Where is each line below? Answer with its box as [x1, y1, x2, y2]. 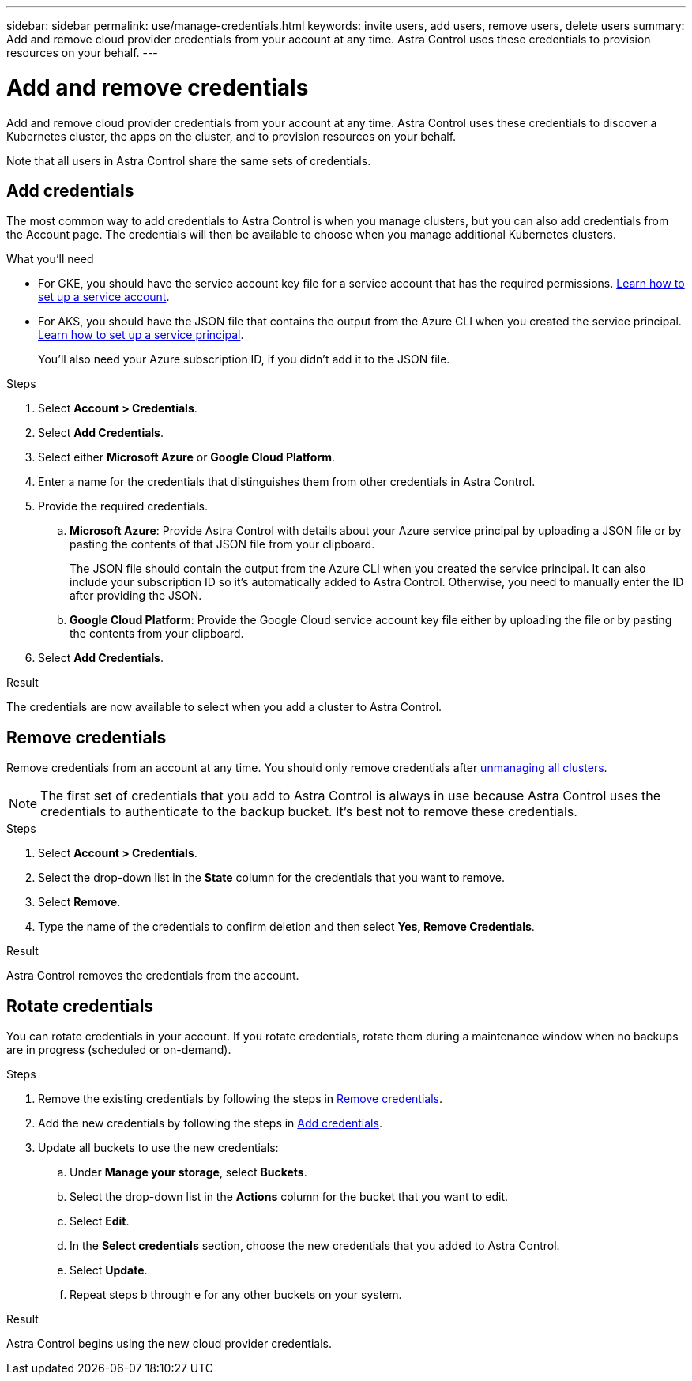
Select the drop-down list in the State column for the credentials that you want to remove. [38, 871, 505, 885]
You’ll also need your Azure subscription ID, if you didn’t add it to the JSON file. [38, 352, 450, 367]
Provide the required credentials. [38, 499, 208, 514]
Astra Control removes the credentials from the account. [6, 969, 299, 983]
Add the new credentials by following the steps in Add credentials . [38, 1116, 382, 1131]
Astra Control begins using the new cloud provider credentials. [6, 1337, 332, 1351]
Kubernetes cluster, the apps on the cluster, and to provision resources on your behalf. [6, 129, 457, 143]
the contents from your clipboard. [70, 627, 244, 641]
